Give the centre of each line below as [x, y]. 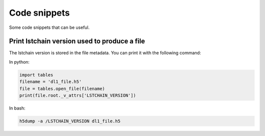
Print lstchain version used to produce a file [77, 41]
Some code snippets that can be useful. [49, 27]
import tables [36, 75]
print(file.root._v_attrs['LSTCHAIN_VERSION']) [78, 95]
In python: [19, 62]
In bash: [17, 108]
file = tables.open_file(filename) [62, 89]
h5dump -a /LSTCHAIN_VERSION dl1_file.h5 [70, 121]
